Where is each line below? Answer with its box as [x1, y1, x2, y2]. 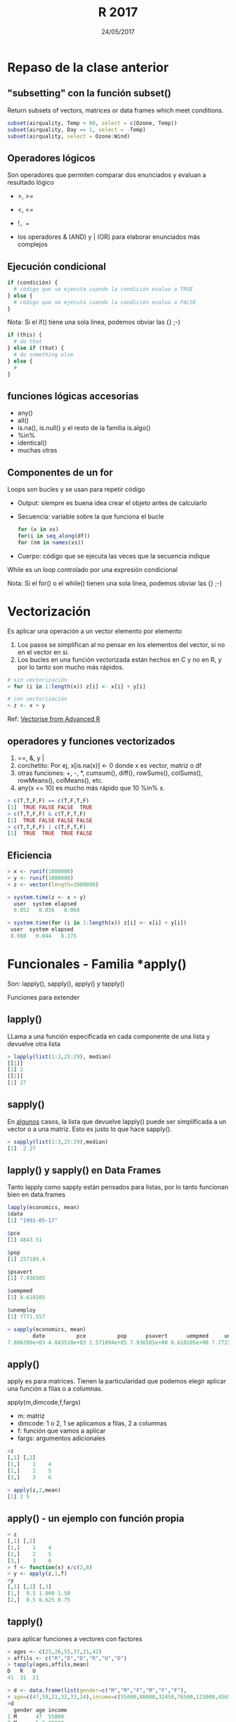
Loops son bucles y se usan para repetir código [7, 485, 145, 494]
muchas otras [17, 446, 58, 455]
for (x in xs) [17, 526, 59, 533]
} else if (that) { [7, 345, 65, 352]
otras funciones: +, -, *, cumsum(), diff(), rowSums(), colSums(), [17, 769, 203, 777]
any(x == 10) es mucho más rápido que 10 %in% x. [17, 784, 165, 792]
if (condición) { [7, 279, 58, 286]
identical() [17, 438, 47, 447]
